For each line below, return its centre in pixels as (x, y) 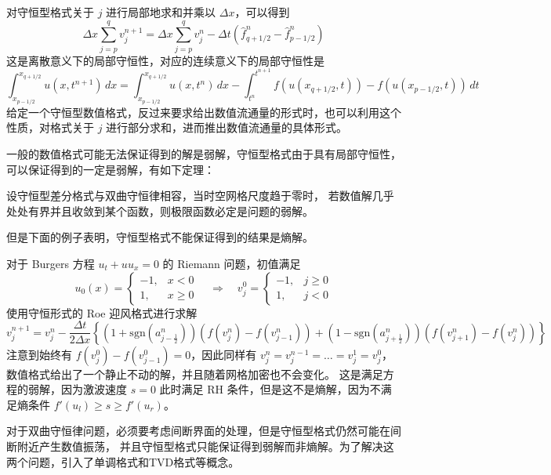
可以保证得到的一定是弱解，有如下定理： (111, 169)
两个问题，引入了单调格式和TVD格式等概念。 (123, 461)
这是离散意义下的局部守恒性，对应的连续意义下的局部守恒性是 (165, 60)
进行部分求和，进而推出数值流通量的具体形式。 (227, 127)
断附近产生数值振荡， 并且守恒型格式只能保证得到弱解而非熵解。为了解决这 (200, 446)
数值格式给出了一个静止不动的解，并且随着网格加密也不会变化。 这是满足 (195, 373)
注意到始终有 (39, 354)
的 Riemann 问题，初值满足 (232, 263)
